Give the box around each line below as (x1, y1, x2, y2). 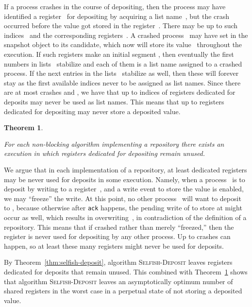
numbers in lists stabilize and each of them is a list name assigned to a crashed (4, 58, 242, 68)
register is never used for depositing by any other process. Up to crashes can (4, 231, 231, 241)
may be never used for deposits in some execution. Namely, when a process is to (4, 174, 245, 184)
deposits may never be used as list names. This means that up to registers (4, 96, 224, 106)
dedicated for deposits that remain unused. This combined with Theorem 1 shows (4, 266, 248, 276)
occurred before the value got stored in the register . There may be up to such (4, 20, 238, 31)
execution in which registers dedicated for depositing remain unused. (4, 148, 205, 158)
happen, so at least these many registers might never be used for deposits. (4, 240, 224, 251)
